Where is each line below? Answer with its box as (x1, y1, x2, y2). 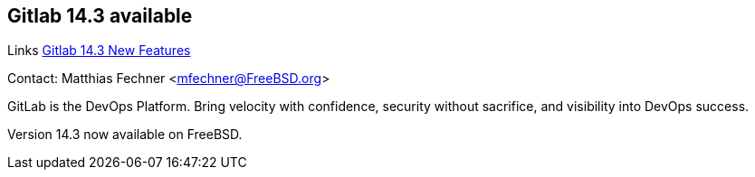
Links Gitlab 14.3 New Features (7, 42, 191, 59)
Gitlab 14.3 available (7, 5, 193, 27)
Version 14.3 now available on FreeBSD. (7, 126, 243, 143)
